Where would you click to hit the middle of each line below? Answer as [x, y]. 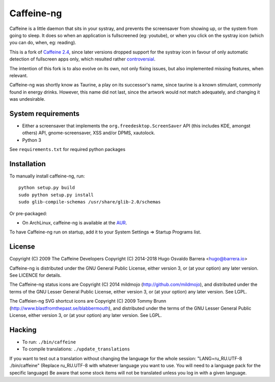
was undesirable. [27, 99]
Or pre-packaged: [28, 213]
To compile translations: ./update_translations [76, 349]
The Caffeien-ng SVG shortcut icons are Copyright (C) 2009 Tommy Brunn [88, 301]
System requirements [45, 114]
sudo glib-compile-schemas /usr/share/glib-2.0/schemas [90, 202]
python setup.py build [47, 188]
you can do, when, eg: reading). [43, 43]
